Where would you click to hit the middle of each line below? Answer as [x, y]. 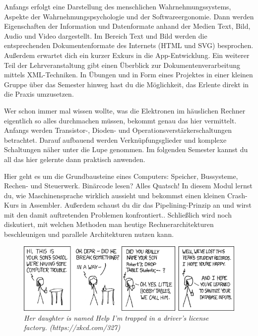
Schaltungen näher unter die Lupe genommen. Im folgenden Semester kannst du [126, 149]
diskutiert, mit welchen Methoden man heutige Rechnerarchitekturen [109, 224]
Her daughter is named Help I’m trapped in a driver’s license [116, 317]
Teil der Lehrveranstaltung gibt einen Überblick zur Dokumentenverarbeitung [122, 65]
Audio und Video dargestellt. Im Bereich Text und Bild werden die [106, 35]
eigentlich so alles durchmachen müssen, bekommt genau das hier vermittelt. [120, 120]
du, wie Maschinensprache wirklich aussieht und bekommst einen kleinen [115, 195]
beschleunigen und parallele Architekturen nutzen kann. [89, 234]
